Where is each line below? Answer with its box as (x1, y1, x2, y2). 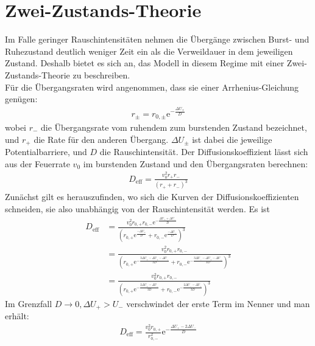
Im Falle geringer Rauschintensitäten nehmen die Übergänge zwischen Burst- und (5, 33, 310, 46)
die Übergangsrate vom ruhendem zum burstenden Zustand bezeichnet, (41, 120, 307, 133)
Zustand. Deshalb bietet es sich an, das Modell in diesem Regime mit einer (5, 57, 285, 69)
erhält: (5, 310, 29, 322)
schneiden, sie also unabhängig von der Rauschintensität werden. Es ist (5, 202, 271, 215)
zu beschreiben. (73, 68, 130, 81)
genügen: (5, 92, 38, 105)
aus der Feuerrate (5, 157, 70, 170)
